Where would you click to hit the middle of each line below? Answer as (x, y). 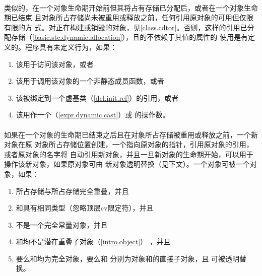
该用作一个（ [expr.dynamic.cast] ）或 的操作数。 (93, 115)
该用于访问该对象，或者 (55, 64)
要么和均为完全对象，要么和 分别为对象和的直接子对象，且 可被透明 (128, 258)
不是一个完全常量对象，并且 (62, 224)
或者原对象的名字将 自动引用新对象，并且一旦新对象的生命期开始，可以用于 (129, 154)
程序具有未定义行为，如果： (71, 47)
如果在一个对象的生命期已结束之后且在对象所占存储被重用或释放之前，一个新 (131, 134)
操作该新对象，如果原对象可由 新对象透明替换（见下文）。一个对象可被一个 (127, 164)
